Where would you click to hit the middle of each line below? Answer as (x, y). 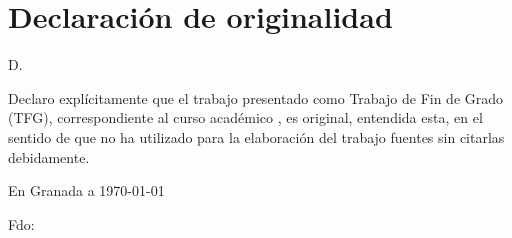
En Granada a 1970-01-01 (86, 190)
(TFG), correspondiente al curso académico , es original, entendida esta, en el (245, 117)
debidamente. (49, 156)
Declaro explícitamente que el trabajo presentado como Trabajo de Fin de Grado (256, 97)
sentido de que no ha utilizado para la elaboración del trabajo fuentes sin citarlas (256, 136)
